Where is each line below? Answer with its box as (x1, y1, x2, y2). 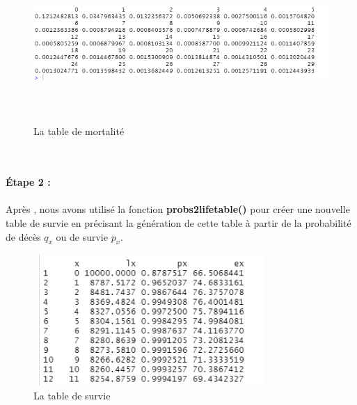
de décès (6, 229, 41, 244)
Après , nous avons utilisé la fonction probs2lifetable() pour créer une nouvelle (6, 202, 350, 216)
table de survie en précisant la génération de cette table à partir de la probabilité (6, 215, 351, 230)
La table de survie (33, 388, 111, 402)
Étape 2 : (6, 175, 51, 189)
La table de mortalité (33, 124, 125, 138)
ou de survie (56, 229, 108, 244)
